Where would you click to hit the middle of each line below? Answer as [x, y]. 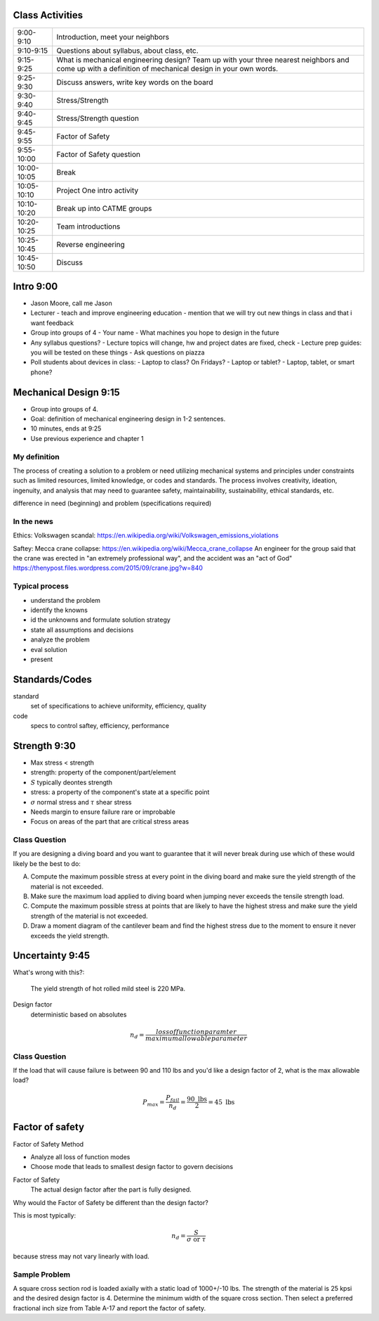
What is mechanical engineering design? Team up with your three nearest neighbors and [203, 60]
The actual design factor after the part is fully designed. [111, 1189]
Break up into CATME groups [104, 208]
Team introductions [88, 226]
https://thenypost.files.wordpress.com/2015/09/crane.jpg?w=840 [108, 568]
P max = [154, 1103]
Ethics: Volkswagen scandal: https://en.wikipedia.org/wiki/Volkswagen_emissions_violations [146, 535]
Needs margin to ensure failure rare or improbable [103, 812]
